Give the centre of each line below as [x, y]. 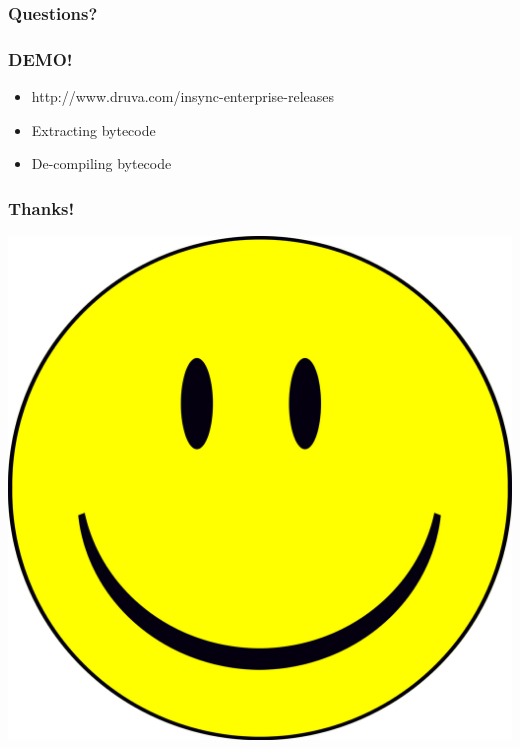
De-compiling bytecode [101, 163]
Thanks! [41, 207]
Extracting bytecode [93, 129]
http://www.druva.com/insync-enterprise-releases [183, 96]
